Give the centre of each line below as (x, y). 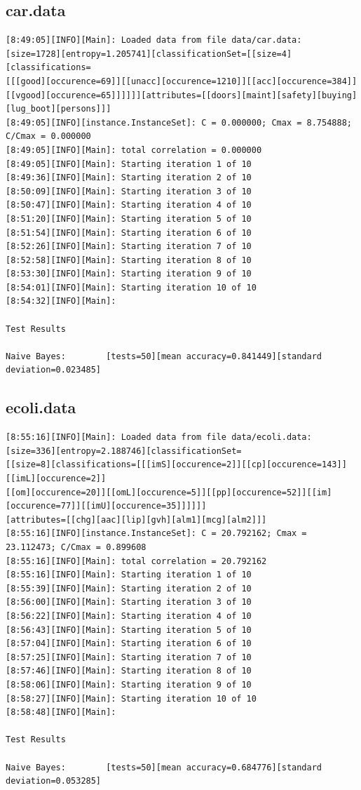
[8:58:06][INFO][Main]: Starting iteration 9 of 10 (129, 684)
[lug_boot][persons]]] (59, 109)
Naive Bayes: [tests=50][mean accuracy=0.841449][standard (164, 356)
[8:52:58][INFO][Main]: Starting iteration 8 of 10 (129, 260)
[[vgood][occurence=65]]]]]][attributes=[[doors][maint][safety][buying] (182, 95)
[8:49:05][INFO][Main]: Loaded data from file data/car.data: (154, 40)
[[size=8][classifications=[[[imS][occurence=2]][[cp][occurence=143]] (176, 465)
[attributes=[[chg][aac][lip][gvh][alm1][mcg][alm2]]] (136, 520)
